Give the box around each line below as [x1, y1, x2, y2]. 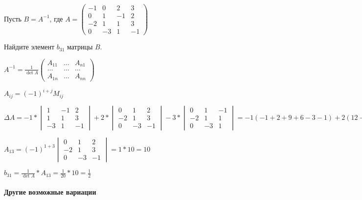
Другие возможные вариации [4, 186, 96, 197]
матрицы [67, 42, 93, 52]
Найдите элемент [4, 42, 55, 52]
